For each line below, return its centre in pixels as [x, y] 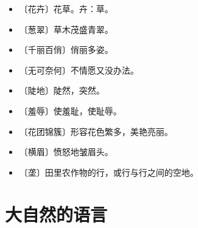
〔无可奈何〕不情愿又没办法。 [79, 70]
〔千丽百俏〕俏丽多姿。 [66, 50]
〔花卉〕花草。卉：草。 [66, 9]
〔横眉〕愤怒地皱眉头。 [66, 152]
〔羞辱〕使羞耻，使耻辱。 [70, 110]
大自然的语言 [56, 214]
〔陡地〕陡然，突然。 [62, 90]
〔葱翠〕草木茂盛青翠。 [66, 29]
